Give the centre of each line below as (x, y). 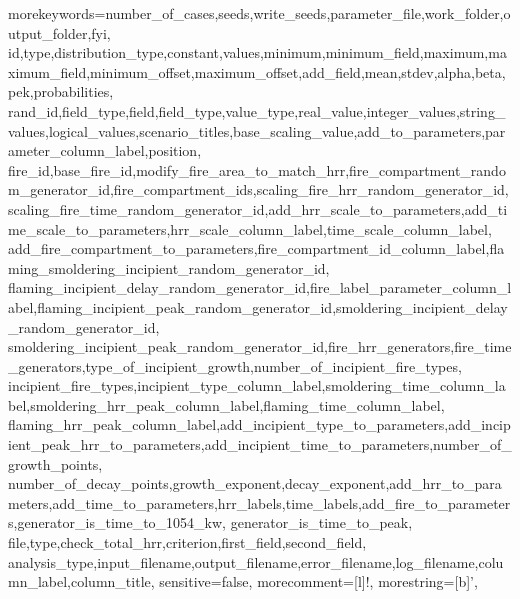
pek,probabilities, (61, 91)
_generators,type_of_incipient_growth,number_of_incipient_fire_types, (235, 365)
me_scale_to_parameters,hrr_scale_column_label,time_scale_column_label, (250, 228)
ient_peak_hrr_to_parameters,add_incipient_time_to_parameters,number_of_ (260, 444)
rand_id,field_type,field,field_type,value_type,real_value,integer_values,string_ (257, 110)
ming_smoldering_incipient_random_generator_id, (169, 267)
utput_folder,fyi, (59, 32)
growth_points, (55, 463)
